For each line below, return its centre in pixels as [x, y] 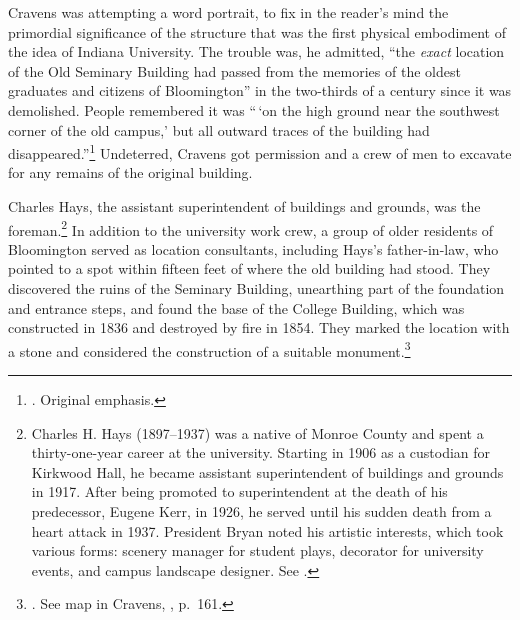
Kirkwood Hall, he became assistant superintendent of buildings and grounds [267, 471]
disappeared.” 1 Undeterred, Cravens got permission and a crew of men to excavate [260, 151]
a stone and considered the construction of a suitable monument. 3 [209, 349]
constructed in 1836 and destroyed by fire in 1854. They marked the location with [259, 327]
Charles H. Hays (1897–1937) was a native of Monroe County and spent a [257, 432]
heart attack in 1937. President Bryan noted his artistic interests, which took [267, 530]
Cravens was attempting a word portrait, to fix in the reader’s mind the [228, 12]
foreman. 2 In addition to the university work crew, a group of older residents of [251, 228]
